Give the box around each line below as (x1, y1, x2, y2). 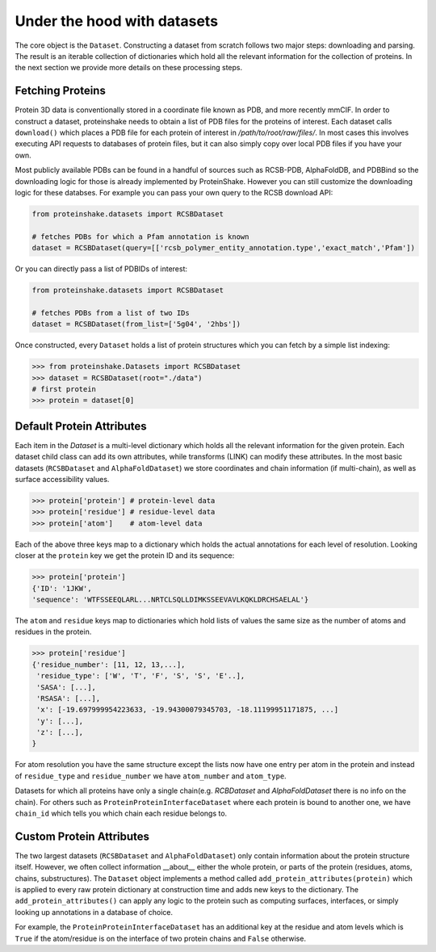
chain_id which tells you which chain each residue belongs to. (15, 808, 228, 819)
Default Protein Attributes (15, 419, 147, 433)
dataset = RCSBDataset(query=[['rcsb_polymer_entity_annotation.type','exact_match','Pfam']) (31, 243, 416, 253)
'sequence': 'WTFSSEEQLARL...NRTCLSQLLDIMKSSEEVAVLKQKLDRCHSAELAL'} (31, 594, 309, 604)
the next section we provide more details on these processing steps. (15, 63, 242, 73)
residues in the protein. (15, 627, 92, 637)
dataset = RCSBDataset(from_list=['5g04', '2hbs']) (31, 320, 241, 329)
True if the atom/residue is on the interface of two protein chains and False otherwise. (15, 933, 307, 943)
